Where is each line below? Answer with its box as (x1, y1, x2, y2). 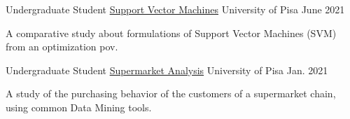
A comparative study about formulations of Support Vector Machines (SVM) (6, 25, 337, 40)
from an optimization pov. (6, 39, 118, 54)
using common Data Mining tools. (6, 99, 152, 114)
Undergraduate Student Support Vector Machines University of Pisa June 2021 (6, 2, 345, 16)
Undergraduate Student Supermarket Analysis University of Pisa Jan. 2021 (6, 62, 328, 77)
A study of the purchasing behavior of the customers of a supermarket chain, (6, 86, 336, 101)
